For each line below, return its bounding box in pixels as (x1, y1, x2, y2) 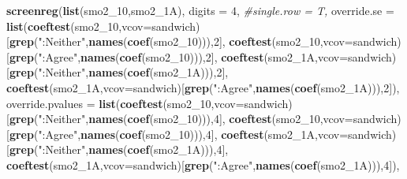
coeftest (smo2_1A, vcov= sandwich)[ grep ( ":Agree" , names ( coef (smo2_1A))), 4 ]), (6, 156, 400, 173)
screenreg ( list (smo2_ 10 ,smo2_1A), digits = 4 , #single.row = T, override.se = (6, 2, 394, 18)
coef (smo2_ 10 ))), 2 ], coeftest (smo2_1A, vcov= (119, 48, 349, 65)
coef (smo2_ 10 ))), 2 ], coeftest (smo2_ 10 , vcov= (127, 33, 353, 50)
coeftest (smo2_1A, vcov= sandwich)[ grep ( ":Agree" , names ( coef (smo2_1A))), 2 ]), (6, 79, 400, 95)
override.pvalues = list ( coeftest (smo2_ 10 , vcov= (6, 95, 245, 111)
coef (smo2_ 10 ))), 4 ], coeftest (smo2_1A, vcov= (119, 125, 349, 142)
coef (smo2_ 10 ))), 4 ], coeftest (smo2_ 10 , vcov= (127, 110, 353, 127)
